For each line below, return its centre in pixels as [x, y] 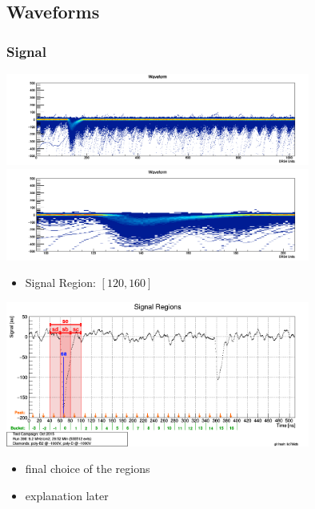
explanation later [67, 495]
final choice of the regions [88, 469]
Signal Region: [60, 283]
